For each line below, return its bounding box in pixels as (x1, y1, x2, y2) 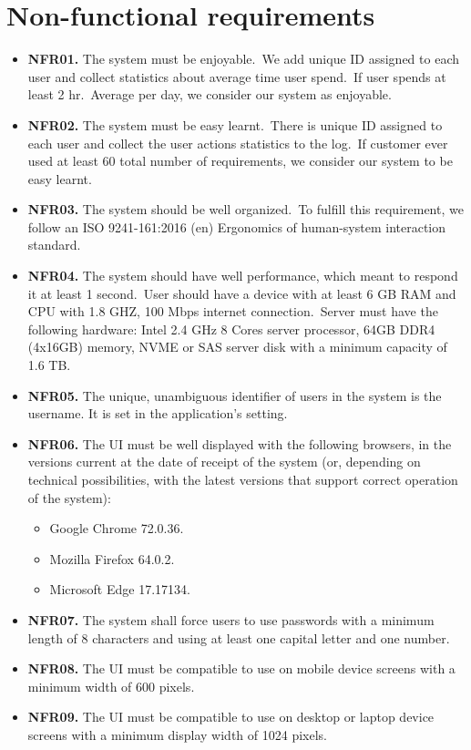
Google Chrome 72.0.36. (49, 519, 184, 538)
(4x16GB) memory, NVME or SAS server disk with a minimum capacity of (27, 337, 447, 356)
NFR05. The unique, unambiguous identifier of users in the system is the (27, 385, 442, 405)
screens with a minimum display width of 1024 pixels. (27, 724, 327, 744)
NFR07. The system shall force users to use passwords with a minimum (27, 610, 435, 629)
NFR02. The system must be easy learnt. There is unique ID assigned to (27, 115, 443, 134)
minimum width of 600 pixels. (27, 676, 195, 695)
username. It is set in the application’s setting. (27, 404, 288, 423)
